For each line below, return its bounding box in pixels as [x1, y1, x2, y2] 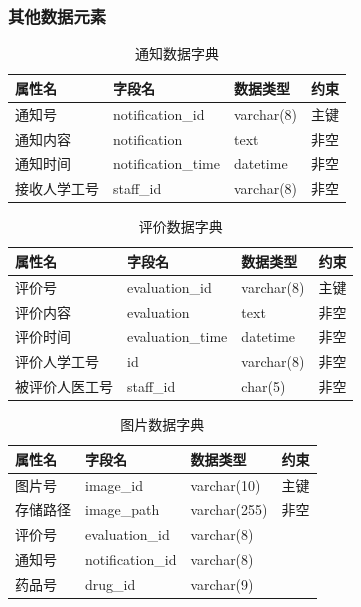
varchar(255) [190, 499, 268, 520]
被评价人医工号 [15, 376, 113, 397]
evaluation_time [127, 326, 228, 347]
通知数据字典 [135, 43, 220, 64]
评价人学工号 [15, 351, 99, 372]
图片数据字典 [120, 414, 205, 435]
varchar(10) [190, 474, 261, 495]
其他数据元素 [8, 3, 107, 28]
